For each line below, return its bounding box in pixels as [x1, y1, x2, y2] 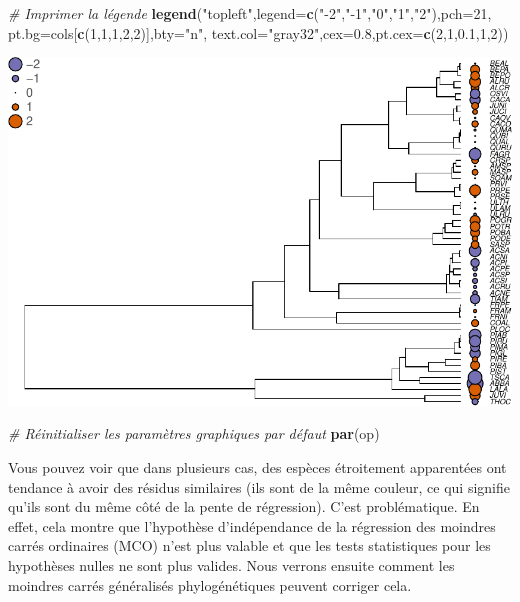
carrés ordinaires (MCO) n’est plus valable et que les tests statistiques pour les [8, 535, 491, 556]
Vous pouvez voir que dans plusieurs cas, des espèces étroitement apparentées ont [8, 457, 507, 478]
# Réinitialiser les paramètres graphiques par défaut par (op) [8, 423, 380, 444]
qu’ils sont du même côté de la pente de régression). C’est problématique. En [8, 496, 480, 517]
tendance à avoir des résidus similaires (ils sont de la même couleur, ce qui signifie [8, 476, 510, 497]
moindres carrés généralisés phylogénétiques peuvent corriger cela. [8, 574, 412, 595]
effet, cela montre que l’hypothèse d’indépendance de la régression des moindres [8, 515, 496, 536]
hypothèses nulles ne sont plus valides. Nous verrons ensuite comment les [8, 554, 455, 575]
